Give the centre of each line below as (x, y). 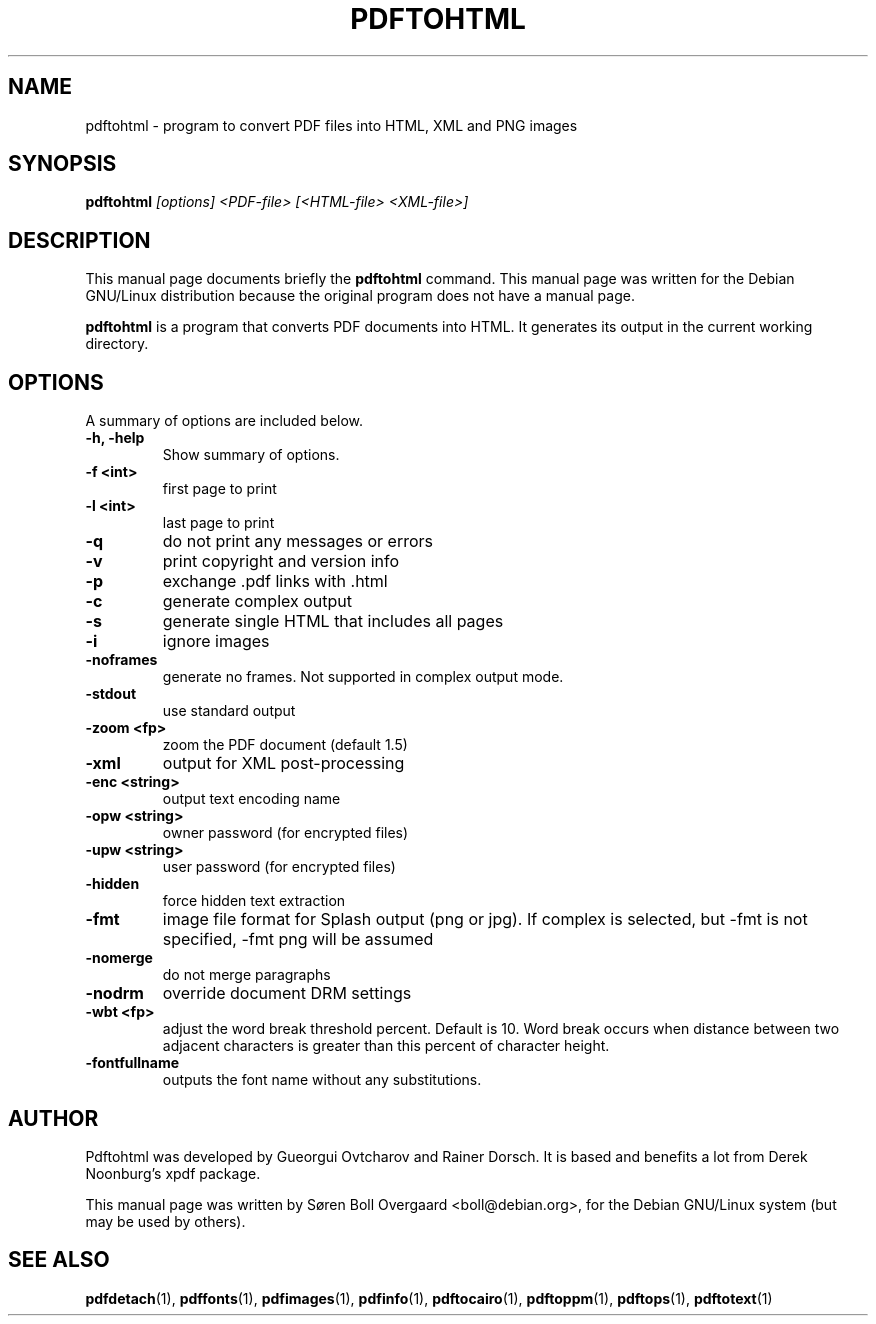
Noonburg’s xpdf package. (173, 1173)
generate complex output (257, 601)
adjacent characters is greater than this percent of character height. (386, 1046)
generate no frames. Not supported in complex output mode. (363, 677)
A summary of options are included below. (224, 421)
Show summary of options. (251, 455)
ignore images (216, 641)
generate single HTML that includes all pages (333, 621)
